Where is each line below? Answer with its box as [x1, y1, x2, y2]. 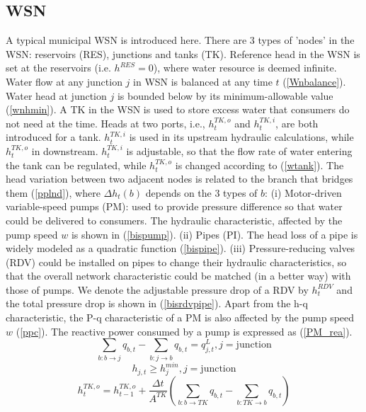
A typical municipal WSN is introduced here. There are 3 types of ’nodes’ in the [6, 33, 355, 47]
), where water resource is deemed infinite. [153, 60, 337, 75]
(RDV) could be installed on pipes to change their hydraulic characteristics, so [6, 254, 347, 269]
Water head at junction [6, 88, 107, 103]
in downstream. [31, 143, 98, 158]
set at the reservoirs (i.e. [6, 60, 111, 75]
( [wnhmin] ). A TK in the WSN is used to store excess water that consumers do [6, 102, 350, 117]
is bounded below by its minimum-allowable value [117, 88, 333, 103]
